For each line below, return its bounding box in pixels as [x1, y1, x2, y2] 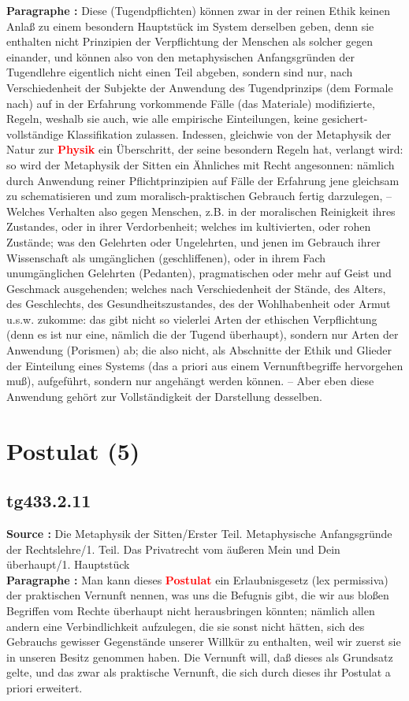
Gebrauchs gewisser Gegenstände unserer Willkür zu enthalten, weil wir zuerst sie [6, 633, 401, 650]
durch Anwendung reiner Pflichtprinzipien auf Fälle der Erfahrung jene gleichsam [6, 172, 400, 188]
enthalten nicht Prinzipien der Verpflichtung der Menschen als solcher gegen [6, 33, 373, 50]
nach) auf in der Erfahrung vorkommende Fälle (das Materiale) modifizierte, [6, 95, 375, 111]
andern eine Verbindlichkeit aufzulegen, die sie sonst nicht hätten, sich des [6, 618, 365, 634]
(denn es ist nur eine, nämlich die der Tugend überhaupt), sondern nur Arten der [6, 326, 399, 343]
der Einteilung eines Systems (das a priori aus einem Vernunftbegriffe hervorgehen [6, 357, 403, 373]
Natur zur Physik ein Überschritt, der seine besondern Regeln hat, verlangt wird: [6, 141, 403, 158]
